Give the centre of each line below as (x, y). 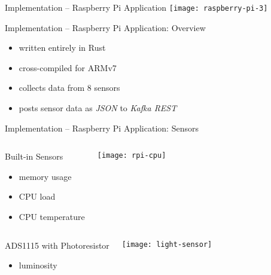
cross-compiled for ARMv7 (68, 67)
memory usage (45, 176)
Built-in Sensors (34, 156)
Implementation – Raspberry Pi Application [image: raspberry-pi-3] (136, 7)
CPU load (37, 196)
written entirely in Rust (62, 48)
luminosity (38, 265)
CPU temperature (52, 216)
